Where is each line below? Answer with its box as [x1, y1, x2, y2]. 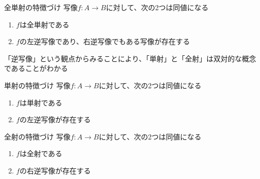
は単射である [19, 97, 62, 108]
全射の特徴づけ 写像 [4, 131, 71, 141]
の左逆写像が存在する [19, 114, 91, 125]
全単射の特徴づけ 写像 [4, 2, 78, 12]
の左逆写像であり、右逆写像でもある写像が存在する [19, 36, 190, 47]
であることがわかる [4, 63, 68, 74]
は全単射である [19, 19, 70, 29]
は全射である [19, 148, 62, 159]
